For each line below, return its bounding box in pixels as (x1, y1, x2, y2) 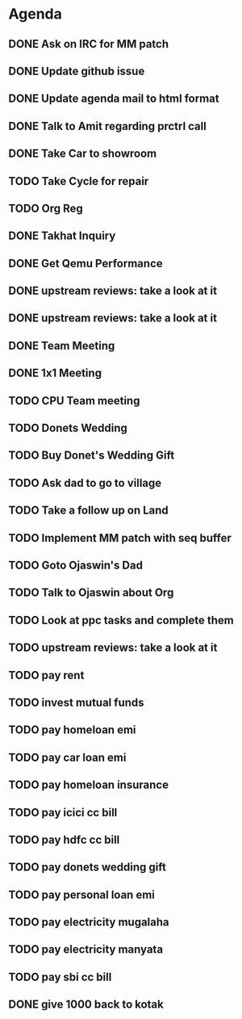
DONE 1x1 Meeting (8, 367, 102, 380)
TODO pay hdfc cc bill (8, 832, 120, 846)
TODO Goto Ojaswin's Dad (8, 559, 144, 572)
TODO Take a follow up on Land (8, 504, 169, 518)
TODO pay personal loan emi (8, 887, 156, 901)
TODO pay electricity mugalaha (8, 916, 169, 929)
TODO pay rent (8, 668, 85, 682)
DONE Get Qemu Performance (8, 256, 163, 270)
